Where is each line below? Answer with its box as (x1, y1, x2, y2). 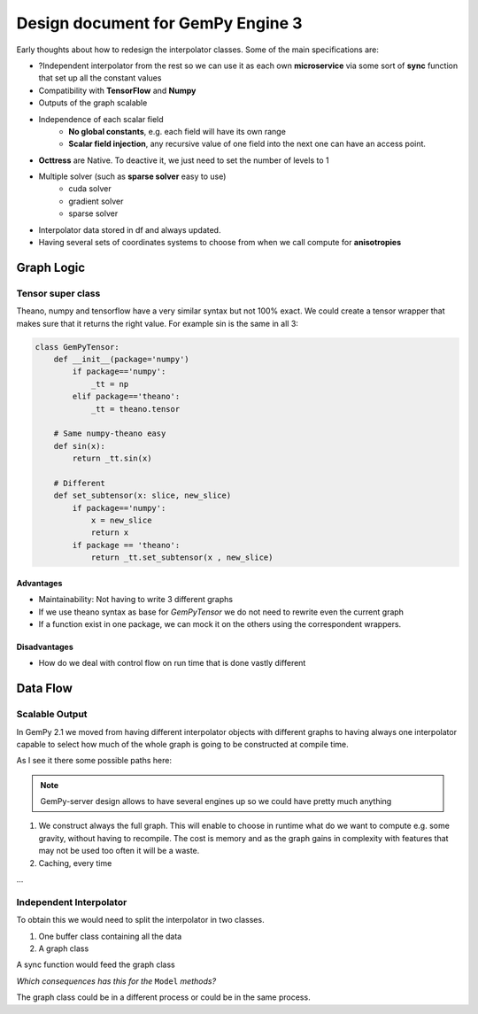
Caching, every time (38, 857, 112, 868)
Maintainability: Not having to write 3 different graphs (38, 594, 234, 605)
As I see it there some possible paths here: (16, 755, 173, 766)
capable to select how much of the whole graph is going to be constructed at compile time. (16, 739, 349, 749)
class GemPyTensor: (35, 342, 119, 352)
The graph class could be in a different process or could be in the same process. (16, 992, 311, 1002)
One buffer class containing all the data (38, 931, 182, 941)
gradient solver (68, 196, 124, 206)
